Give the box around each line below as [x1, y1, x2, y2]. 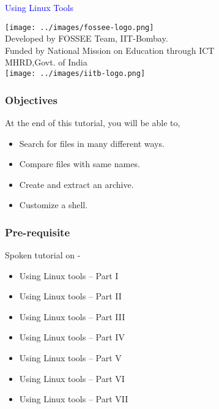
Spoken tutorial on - [5, 249, 81, 261]
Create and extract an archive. [19, 178, 134, 190]
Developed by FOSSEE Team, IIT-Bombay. [5, 32, 168, 45]
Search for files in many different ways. [19, 137, 165, 149]
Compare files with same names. [19, 157, 140, 170]
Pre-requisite [5, 224, 70, 239]
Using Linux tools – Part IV [19, 331, 125, 343]
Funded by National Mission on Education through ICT [5, 43, 215, 56]
